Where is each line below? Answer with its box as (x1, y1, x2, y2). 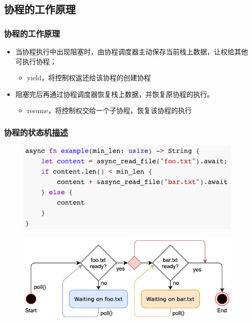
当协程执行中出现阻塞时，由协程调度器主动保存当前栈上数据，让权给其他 (15, 46, 248, 56)
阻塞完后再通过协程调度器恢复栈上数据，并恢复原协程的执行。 (15, 89, 214, 99)
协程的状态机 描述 (4, 126, 68, 138)
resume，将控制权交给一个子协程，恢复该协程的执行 (27, 105, 192, 115)
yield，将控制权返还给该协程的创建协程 (27, 72, 151, 83)
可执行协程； (15, 56, 57, 66)
